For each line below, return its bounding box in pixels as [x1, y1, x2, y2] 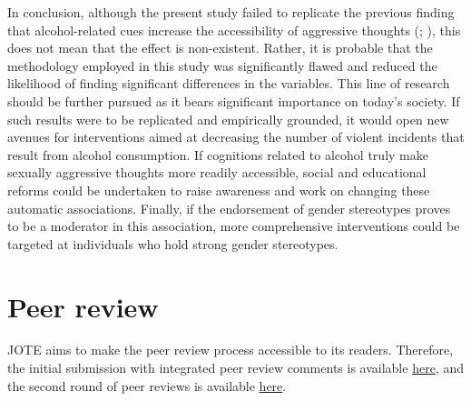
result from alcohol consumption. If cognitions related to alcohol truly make [7, 145, 428, 164]
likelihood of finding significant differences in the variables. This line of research [7, 74, 450, 93]
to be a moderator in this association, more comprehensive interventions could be [7, 216, 460, 236]
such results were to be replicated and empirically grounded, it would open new [7, 109, 449, 128]
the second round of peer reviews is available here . [7, 376, 287, 395]
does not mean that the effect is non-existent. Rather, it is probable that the [7, 38, 433, 57]
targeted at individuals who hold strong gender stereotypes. [7, 234, 339, 253]
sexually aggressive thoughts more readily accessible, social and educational [7, 163, 427, 182]
